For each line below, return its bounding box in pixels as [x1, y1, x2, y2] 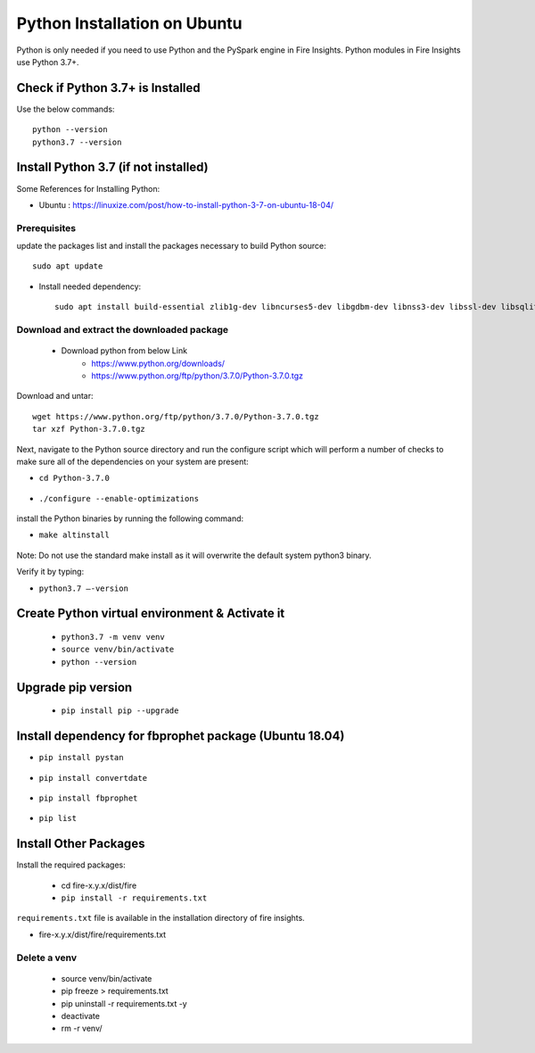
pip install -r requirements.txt [61, 893, 208, 903]
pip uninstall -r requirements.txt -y [61, 998, 187, 1008]
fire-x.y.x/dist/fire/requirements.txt [38, 929, 167, 940]
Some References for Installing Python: [16, 183, 160, 194]
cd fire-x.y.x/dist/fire [61, 880, 137, 891]
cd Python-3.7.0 [38, 473, 111, 484]
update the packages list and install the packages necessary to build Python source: [16, 241, 326, 252]
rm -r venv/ [61, 1023, 103, 1034]
